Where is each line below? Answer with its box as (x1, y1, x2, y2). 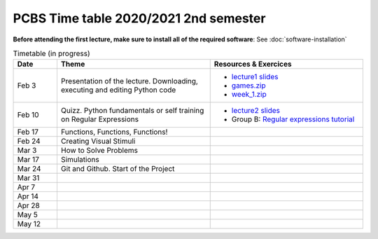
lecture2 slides (231, 106, 280, 116)
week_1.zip (231, 90, 267, 100)
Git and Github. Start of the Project (60, 164, 175, 174)
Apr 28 (17, 200, 40, 210)
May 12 (17, 219, 41, 229)
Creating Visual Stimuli (60, 137, 136, 146)
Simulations (60, 155, 99, 165)
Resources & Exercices (213, 60, 292, 69)
